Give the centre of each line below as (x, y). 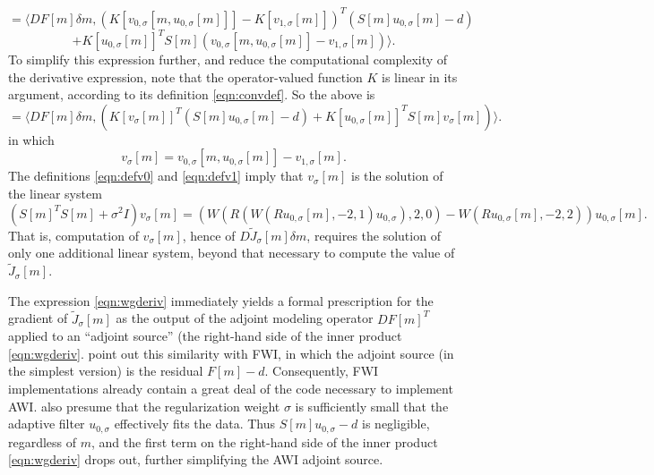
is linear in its (420, 76)
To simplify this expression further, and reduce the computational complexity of (228, 59)
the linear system (55, 193)
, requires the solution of (374, 235)
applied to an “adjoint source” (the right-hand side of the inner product (205, 336)
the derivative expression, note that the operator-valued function (185, 76)
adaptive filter (47, 424)
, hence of (209, 235)
